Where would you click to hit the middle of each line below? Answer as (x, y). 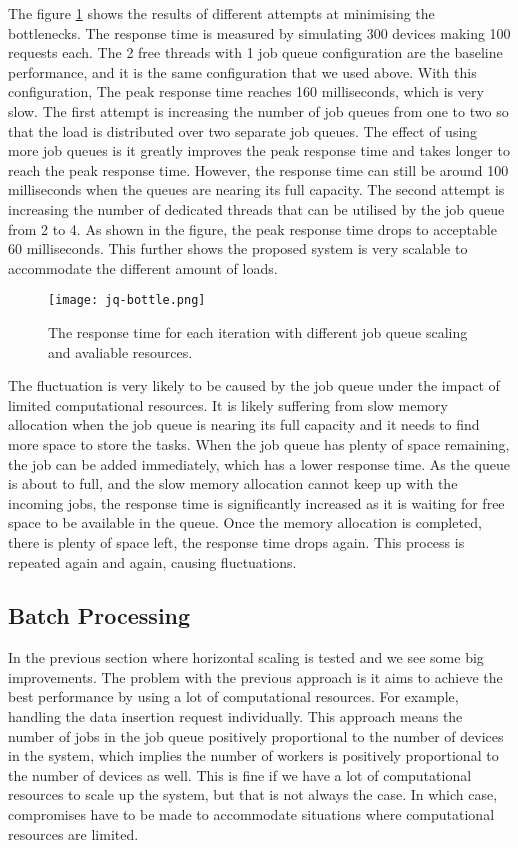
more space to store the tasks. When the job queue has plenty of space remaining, (259, 443)
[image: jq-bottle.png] (127, 300)
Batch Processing (99, 615)
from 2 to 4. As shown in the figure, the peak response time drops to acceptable (252, 228)
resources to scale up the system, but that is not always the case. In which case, (253, 794)
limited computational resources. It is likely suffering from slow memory (228, 404)
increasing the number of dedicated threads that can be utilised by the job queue (256, 208)
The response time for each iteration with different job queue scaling (258, 331)
